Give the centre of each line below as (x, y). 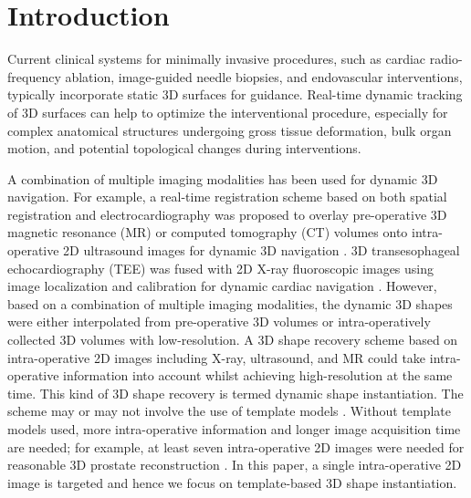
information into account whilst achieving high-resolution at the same (258, 375)
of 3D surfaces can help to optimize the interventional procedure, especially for (228, 112)
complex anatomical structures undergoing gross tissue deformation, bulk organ (230, 130)
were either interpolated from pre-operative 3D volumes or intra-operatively (219, 322)
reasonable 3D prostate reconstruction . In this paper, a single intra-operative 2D (235, 465)
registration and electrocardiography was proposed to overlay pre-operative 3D (227, 214)
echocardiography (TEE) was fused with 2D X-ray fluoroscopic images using (221, 268)
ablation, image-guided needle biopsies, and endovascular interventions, (264, 76)
